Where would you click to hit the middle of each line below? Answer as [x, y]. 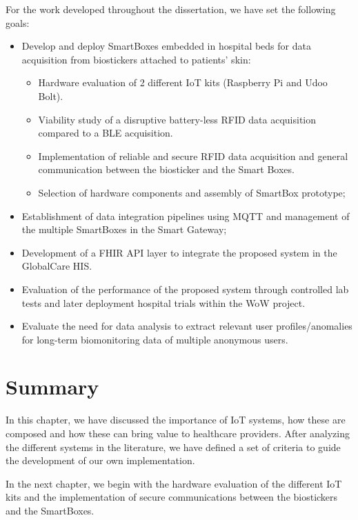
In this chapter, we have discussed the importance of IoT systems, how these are [176, 420]
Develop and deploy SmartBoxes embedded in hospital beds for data [166, 46]
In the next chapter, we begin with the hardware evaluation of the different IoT [174, 483]
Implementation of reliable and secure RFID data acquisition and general [193, 156]
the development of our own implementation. [100, 460]
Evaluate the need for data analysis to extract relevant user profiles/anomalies [187, 326]
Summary [52, 387]
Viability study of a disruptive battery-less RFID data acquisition [177, 119]
